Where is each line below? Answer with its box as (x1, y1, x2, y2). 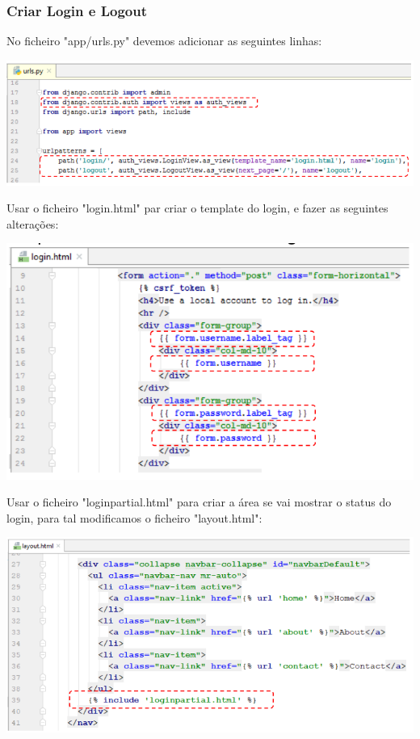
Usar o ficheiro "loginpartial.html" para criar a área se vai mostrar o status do (6, 493, 392, 510)
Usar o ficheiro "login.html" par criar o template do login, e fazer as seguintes (6, 199, 388, 216)
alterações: (6, 215, 59, 232)
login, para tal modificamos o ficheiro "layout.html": (6, 509, 262, 526)
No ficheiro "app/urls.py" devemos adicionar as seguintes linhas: (6, 32, 322, 49)
